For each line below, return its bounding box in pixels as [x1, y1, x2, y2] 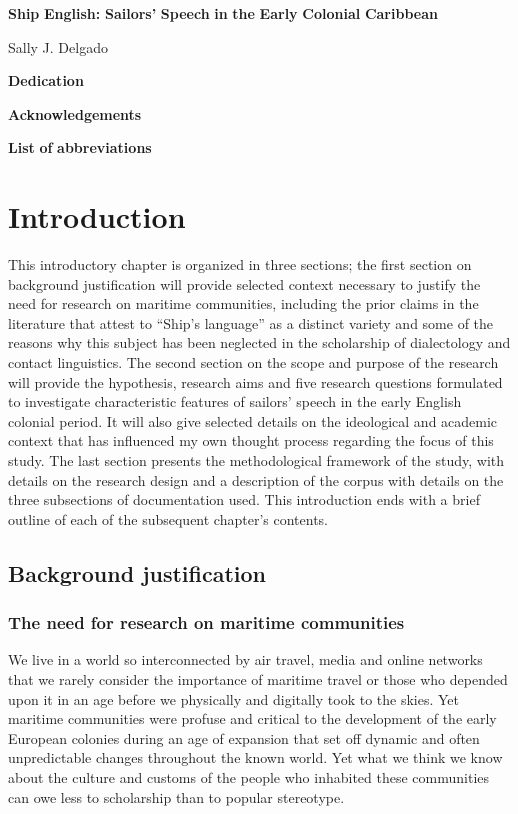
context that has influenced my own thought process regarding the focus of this [8, 430, 494, 451]
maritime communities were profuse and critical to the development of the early [8, 708, 497, 729]
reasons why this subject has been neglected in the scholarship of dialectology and [8, 332, 511, 353]
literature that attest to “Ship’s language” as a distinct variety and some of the [8, 312, 494, 333]
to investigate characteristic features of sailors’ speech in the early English [8, 391, 462, 412]
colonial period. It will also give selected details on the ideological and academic [8, 410, 498, 431]
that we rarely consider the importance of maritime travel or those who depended [8, 669, 508, 689]
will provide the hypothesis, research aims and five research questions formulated [8, 371, 503, 392]
